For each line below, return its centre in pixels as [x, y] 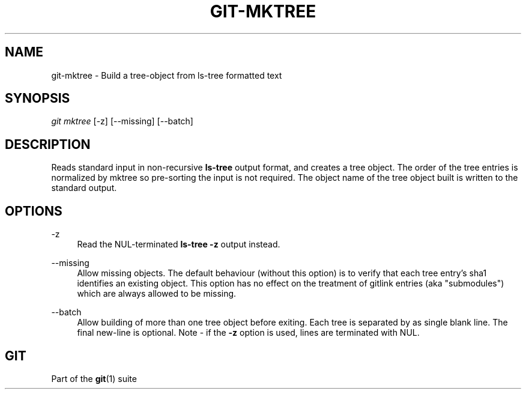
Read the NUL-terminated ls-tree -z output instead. [179, 244]
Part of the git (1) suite [94, 378]
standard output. [84, 188]
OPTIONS [34, 211]
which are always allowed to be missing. [157, 294]
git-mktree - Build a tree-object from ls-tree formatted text [167, 75]
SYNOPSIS [38, 98]
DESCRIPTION [48, 144]
